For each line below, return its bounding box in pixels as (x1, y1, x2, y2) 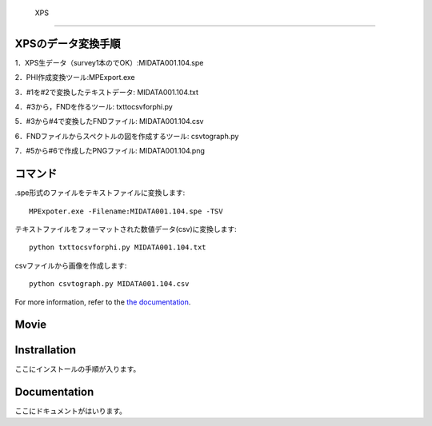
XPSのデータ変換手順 (14, 37, 121, 50)
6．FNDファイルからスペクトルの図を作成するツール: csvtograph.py (14, 131, 239, 141)
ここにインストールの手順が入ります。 (14, 364, 141, 374)
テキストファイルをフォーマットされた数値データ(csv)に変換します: (14, 224, 238, 233)
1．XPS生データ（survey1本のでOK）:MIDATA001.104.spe (14, 58, 204, 67)
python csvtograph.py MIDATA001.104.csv (29, 280, 190, 289)
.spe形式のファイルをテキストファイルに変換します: (14, 188, 186, 197)
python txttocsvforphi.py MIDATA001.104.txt (29, 243, 207, 252)
